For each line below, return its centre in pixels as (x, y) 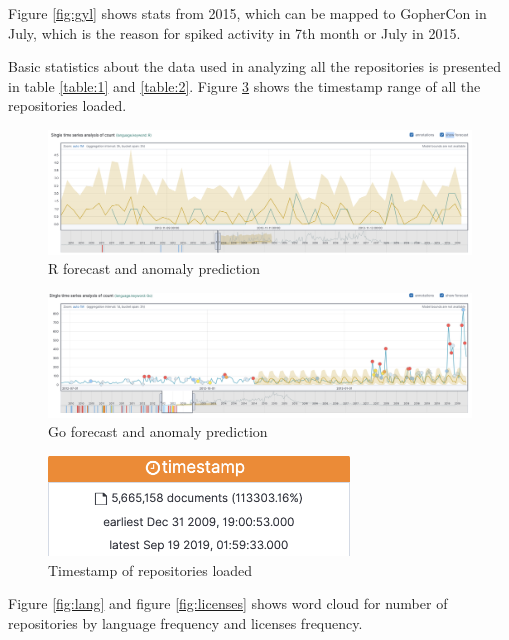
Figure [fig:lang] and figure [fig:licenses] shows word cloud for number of (228, 603)
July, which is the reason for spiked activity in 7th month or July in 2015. (234, 32)
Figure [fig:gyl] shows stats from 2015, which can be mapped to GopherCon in (247, 13)
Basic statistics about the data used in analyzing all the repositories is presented (254, 66)
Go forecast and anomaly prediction (158, 431)
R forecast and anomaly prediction (154, 268)
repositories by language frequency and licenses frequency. (185, 623)
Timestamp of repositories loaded (150, 569)
